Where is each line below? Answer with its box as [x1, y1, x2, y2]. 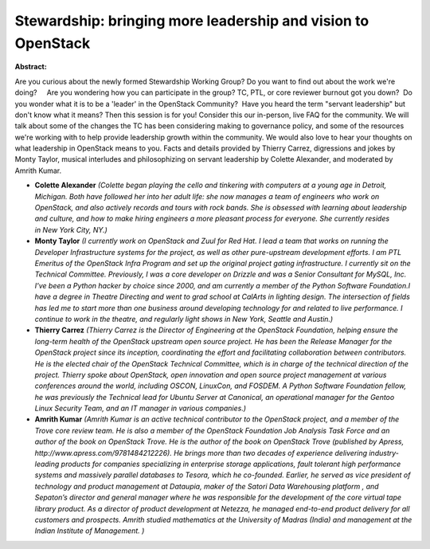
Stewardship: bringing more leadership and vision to [14, 12, 369, 29]
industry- [369, 448, 400, 457]
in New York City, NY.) [34, 225, 107, 234]
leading [34, 459, 60, 469]
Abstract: [14, 62, 47, 72]
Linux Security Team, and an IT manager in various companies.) [34, 403, 247, 414]
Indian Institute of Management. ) [34, 526, 145, 535]
